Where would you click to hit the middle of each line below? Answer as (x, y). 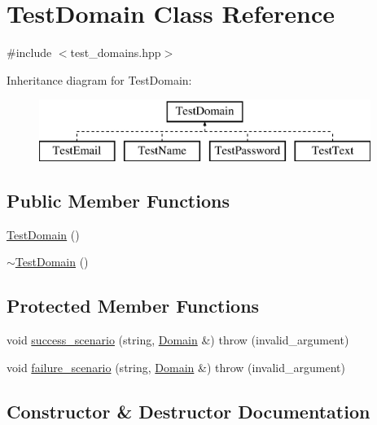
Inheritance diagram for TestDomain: (99, 79)
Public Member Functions (118, 200)
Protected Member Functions (133, 306)
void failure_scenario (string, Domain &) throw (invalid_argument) (176, 367)
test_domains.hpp (116, 53)
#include (29, 53)
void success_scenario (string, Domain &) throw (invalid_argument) (178, 340)
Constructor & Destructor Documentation (188, 411)
